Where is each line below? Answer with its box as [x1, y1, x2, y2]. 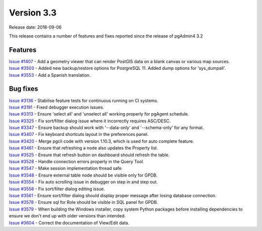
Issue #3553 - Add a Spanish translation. [9, 72, 91, 78]
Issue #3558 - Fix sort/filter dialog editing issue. [9, 186, 105, 192]
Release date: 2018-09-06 [9, 24, 62, 30]
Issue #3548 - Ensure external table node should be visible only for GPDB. [9, 172, 158, 178]
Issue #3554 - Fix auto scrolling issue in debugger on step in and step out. [9, 179, 158, 185]
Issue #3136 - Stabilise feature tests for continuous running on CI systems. [9, 98, 159, 103]
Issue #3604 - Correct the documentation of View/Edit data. [9, 220, 130, 226]
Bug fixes [9, 85, 38, 93]
